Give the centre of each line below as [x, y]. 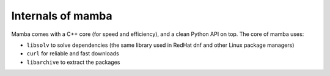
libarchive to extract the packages [73, 62]
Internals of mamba [62, 16]
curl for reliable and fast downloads [73, 54]
